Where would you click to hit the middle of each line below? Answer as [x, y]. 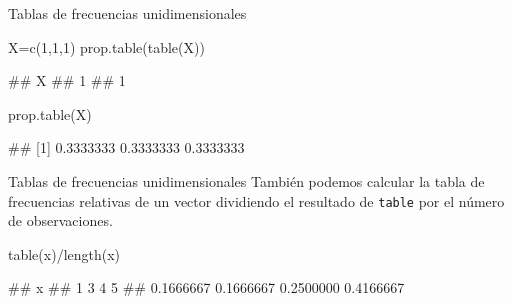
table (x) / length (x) [64, 253]
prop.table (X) [50, 113]
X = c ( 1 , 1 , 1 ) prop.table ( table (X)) [106, 46]
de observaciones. [60, 220]
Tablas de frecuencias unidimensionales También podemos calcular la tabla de [246, 180]
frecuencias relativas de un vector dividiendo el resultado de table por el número [256, 200]
